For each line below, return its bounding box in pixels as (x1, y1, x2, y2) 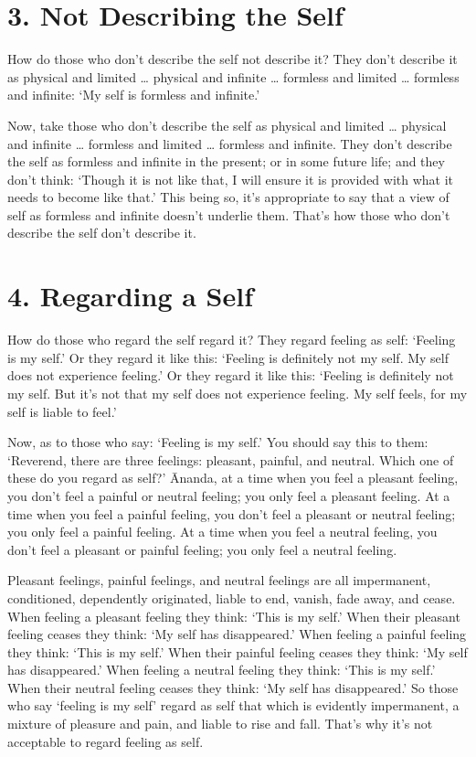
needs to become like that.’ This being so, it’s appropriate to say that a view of (7, 187, 450, 207)
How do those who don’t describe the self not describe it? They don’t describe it (7, 49, 458, 69)
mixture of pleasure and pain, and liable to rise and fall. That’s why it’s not (7, 714, 433, 733)
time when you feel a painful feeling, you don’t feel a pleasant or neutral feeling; (7, 504, 456, 523)
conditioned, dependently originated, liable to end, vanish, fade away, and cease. (7, 588, 456, 607)
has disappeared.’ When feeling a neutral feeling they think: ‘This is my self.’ (7, 660, 436, 679)
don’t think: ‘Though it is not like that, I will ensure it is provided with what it (7, 169, 454, 188)
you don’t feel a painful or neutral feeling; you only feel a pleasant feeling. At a (7, 485, 450, 505)
